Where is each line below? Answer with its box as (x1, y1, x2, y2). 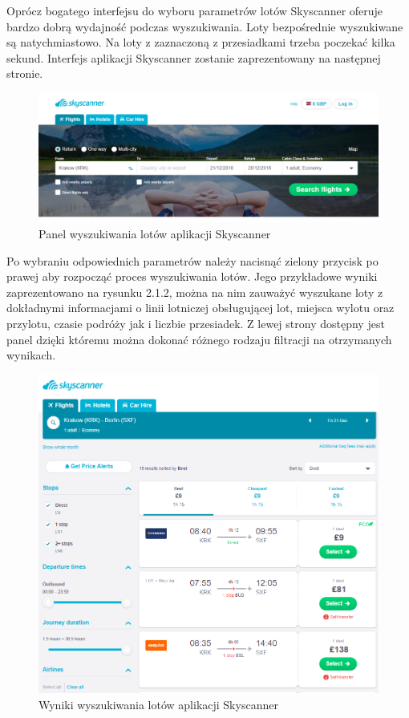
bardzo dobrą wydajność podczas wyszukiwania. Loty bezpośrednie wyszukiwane (6, 18, 403, 34)
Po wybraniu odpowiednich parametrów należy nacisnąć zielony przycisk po (6, 252, 379, 269)
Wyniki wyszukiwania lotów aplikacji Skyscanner (38, 696, 278, 712)
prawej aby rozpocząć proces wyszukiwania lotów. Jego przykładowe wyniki (6, 268, 378, 285)
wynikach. (6, 347, 56, 363)
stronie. (6, 65, 43, 82)
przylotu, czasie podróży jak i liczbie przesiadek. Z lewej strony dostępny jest (6, 315, 385, 332)
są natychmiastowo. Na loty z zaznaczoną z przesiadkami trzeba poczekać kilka (6, 34, 395, 51)
